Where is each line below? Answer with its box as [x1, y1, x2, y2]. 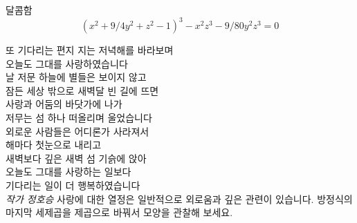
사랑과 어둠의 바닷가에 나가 [6, 97, 122, 111]
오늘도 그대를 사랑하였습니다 [6, 56, 128, 70]
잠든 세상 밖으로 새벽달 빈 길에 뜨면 [6, 83, 159, 97]
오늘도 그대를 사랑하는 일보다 [6, 164, 131, 179]
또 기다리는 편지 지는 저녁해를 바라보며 [6, 43, 174, 57]
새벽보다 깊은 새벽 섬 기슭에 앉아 [6, 151, 147, 165]
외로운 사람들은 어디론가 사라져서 [6, 124, 149, 138]
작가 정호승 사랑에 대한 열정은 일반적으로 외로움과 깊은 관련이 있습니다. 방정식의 [6, 191, 353, 206]
